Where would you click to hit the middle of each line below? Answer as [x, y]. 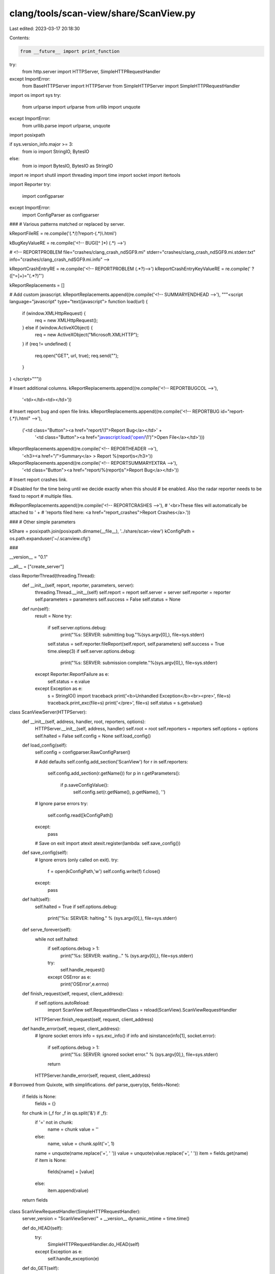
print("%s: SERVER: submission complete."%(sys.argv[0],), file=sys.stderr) [139, 663]
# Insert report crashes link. [38, 480]
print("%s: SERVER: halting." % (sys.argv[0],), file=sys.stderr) [112, 918]
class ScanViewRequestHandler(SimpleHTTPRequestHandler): [75, 1211]
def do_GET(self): [40, 1268]
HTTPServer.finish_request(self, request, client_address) [94, 1019]
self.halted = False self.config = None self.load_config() [93, 736]
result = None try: [53, 616]
